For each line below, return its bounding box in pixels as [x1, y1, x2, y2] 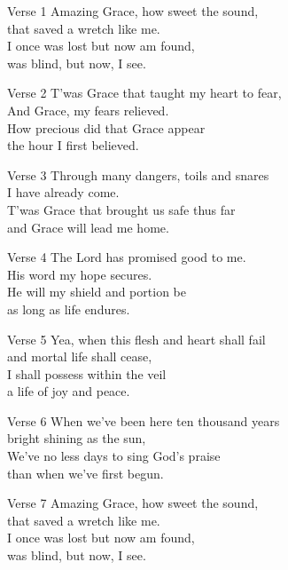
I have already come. [7, 183, 120, 202]
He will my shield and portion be [7, 282, 186, 301]
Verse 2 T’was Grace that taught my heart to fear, [7, 83, 282, 102]
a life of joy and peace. [7, 382, 130, 400]
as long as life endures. [7, 299, 130, 318]
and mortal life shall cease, [7, 347, 152, 366]
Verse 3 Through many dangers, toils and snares [7, 165, 269, 184]
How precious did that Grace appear [7, 118, 206, 137]
